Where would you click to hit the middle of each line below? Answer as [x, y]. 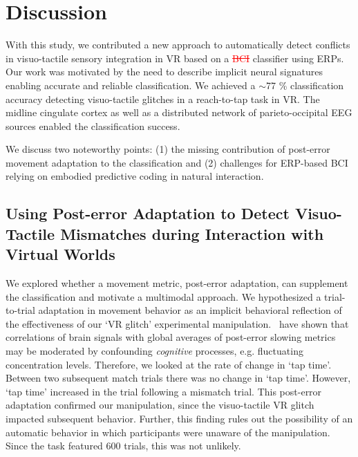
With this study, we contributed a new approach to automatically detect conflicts [178, 45]
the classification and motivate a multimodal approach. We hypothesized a [163, 296]
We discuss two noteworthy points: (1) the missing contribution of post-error [168, 149]
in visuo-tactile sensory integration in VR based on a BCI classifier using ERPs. [175, 58]
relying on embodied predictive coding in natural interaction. [135, 176]
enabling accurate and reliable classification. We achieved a [131, 85]
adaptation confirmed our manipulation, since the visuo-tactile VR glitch [160, 405]
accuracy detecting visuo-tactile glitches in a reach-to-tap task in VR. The [163, 99]
